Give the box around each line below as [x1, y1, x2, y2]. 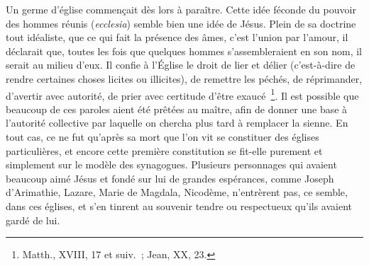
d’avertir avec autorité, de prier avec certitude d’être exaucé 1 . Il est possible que [6, 86, 359, 103]
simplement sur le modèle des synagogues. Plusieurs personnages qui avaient [6, 157, 337, 172]
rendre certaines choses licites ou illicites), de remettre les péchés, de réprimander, [6, 71, 363, 86]
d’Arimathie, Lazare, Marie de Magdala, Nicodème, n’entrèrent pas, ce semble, [6, 185, 348, 199]
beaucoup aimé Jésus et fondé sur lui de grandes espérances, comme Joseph [6, 170, 334, 185]
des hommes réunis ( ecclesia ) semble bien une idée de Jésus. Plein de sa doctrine [6, 16, 356, 30]
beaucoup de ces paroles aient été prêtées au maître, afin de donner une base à [6, 101, 348, 116]
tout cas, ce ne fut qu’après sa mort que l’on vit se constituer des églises [6, 129, 319, 144]
